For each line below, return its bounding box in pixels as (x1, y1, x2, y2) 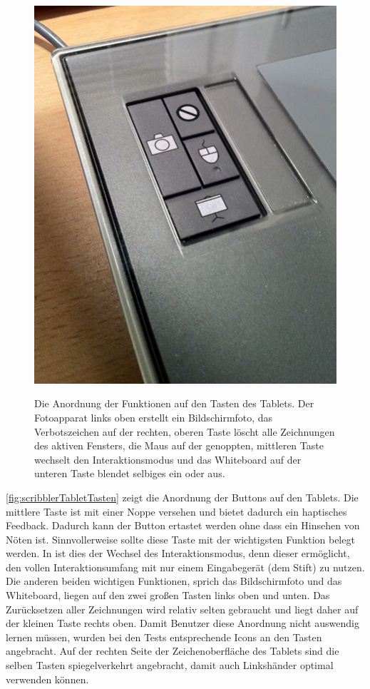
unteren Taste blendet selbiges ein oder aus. (34, 466, 225, 481)
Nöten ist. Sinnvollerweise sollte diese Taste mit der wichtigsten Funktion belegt (6, 531, 355, 546)
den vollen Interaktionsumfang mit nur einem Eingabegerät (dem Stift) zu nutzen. (6, 559, 365, 574)
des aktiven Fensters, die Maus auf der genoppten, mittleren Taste (34, 438, 324, 453)
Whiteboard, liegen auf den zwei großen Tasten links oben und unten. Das (6, 588, 330, 603)
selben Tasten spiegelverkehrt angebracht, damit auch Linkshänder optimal (6, 658, 334, 673)
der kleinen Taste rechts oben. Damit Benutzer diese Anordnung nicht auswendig (6, 616, 359, 631)
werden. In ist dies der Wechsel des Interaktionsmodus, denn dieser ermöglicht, (6, 546, 350, 561)
